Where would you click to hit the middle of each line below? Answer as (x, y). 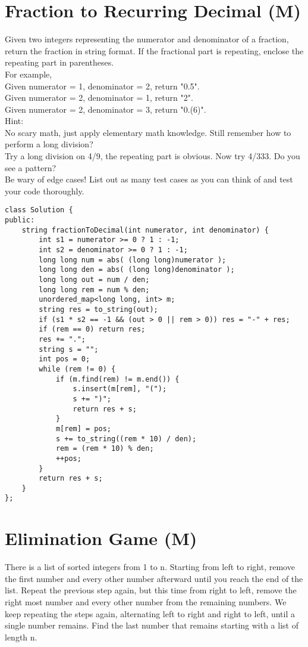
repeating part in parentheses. (59, 62)
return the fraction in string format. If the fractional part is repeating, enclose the (154, 50)
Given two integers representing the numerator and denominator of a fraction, (147, 39)
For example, (29, 74)
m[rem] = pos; (83, 428)
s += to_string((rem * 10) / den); (126, 439)
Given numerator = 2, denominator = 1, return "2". (99, 97)
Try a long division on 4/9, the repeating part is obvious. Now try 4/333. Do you (153, 156)
